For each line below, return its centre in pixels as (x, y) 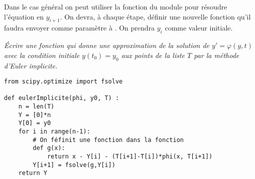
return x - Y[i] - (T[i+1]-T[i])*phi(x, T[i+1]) (130, 157)
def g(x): (49, 148)
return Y (33, 173)
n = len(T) (36, 107)
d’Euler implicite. (31, 65)
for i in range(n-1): (54, 132)
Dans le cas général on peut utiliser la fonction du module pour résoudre (116, 6)
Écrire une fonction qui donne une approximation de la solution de (107, 45)
